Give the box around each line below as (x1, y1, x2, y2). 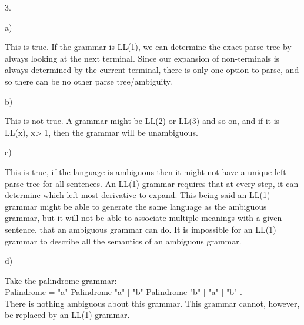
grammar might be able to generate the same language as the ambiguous (5, 200, 267, 212)
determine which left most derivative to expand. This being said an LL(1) (5, 189, 270, 201)
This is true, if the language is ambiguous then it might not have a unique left (5, 165, 286, 177)
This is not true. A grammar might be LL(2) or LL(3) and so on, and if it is (5, 115, 280, 127)
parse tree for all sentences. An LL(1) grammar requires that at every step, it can (5, 177, 299, 189)
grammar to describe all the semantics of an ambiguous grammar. (5, 234, 242, 247)
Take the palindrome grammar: (5, 274, 117, 286)
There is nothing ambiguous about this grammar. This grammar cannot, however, (5, 297, 300, 309)
